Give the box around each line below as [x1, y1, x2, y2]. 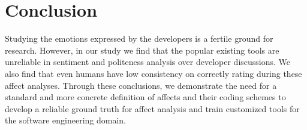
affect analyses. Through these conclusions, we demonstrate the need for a [5, 79, 277, 91]
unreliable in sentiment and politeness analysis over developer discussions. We [5, 55, 291, 68]
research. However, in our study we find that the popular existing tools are [5, 44, 279, 56]
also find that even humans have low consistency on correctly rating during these [5, 67, 302, 79]
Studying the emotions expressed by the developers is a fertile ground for [5, 32, 273, 45]
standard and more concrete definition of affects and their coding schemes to [5, 91, 286, 103]
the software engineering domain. [5, 114, 126, 126]
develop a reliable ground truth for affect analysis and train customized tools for [5, 102, 300, 114]
